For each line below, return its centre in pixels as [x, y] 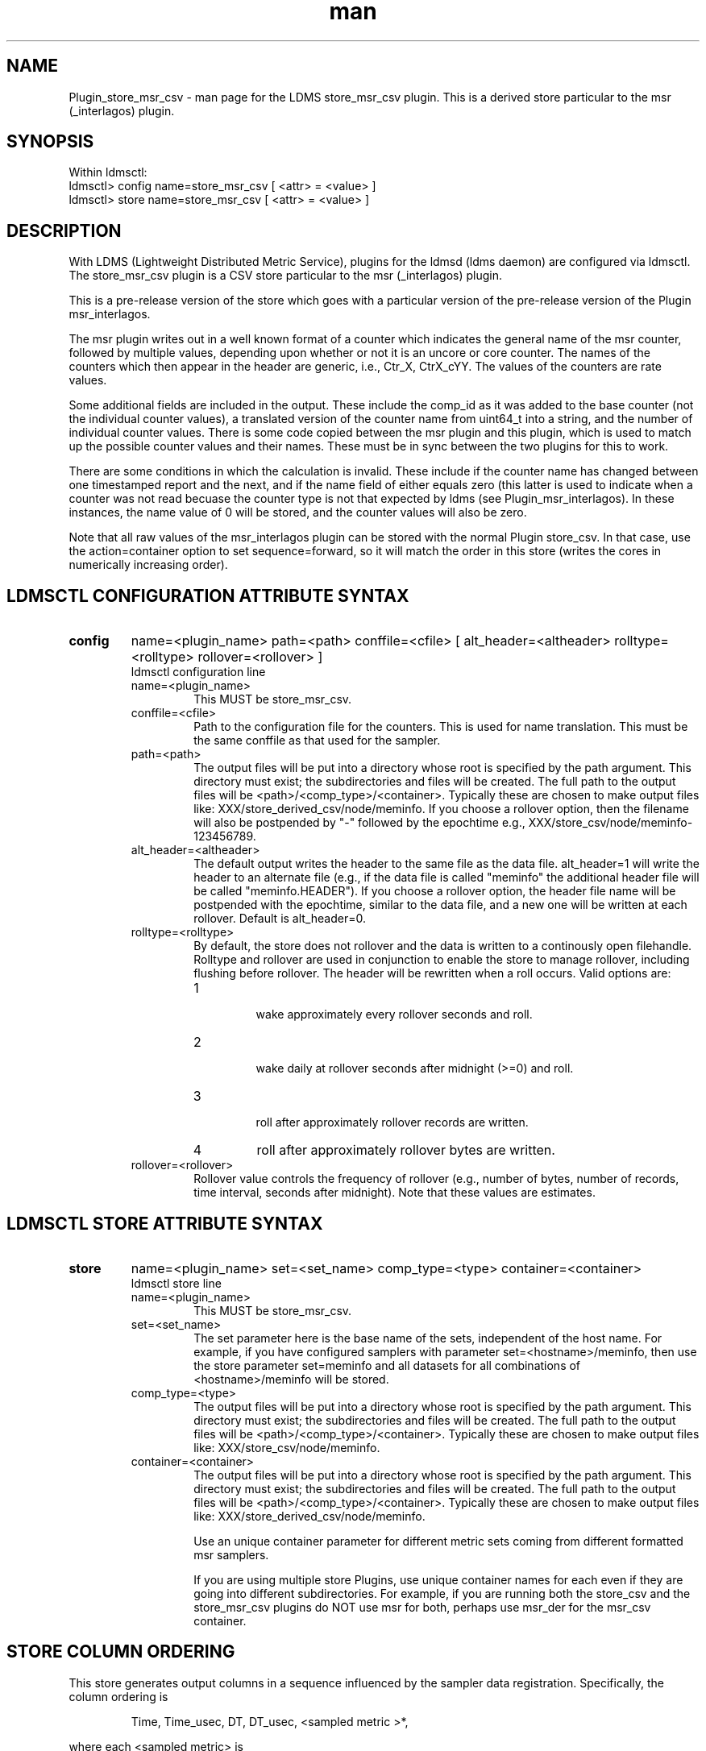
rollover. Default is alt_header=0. [280, 919]
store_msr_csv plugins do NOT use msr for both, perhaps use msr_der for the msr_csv [422, 1607]
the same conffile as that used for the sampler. [317, 741]
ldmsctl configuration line [198, 672]
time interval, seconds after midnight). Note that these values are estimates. [395, 1193]
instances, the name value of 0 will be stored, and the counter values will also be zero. [298, 512]
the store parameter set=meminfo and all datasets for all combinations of [387, 1365]
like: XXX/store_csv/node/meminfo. [287, 1447]
